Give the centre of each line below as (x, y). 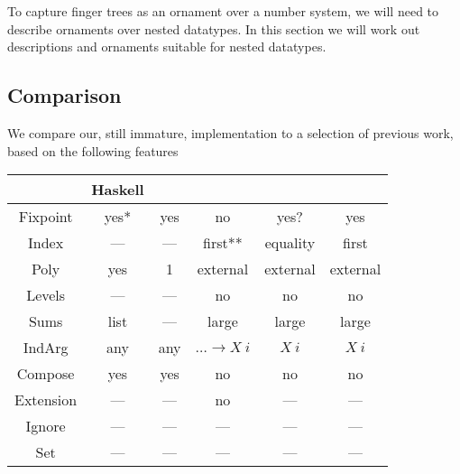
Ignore (46, 426)
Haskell (118, 190)
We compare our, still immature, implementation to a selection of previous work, (230, 132)
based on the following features (93, 150)
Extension (46, 400)
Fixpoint (46, 217)
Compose (46, 374)
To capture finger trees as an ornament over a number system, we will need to (223, 11)
